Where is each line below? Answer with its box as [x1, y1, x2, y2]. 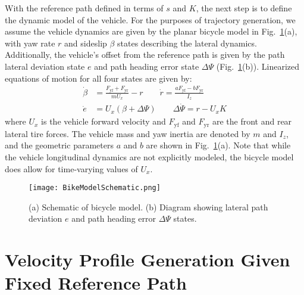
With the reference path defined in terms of [5, 2, 164, 14]
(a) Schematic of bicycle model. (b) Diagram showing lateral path [29, 200, 268, 213]
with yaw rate [5, 36, 55, 49]
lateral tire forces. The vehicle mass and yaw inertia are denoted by [5, 127, 250, 139]
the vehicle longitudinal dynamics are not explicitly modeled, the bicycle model [5, 151, 294, 163]
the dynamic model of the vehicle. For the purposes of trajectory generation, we [5, 13, 296, 26]
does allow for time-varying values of [5, 162, 138, 175]
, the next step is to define [196, 2, 292, 14]
